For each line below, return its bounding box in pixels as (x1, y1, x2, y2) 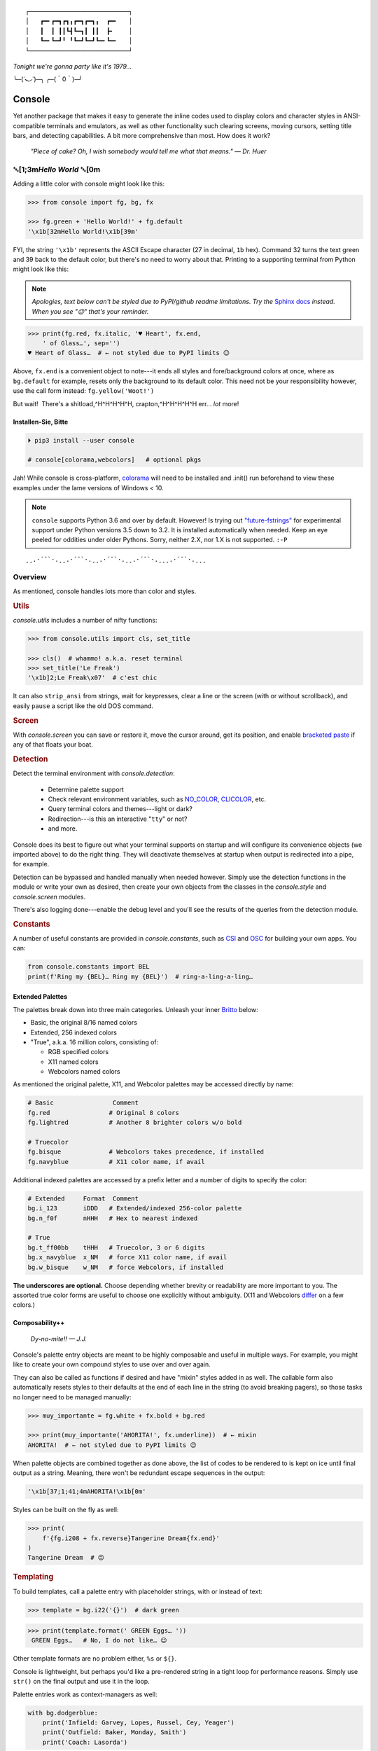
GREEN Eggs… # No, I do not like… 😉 (31, 1636, 167, 1645)
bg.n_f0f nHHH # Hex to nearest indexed (27, 1214, 198, 1222)
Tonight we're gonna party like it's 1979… (13, 62, 132, 70)
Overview (13, 572, 47, 582)
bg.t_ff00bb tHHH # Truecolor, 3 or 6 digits (27, 1243, 206, 1252)
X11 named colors (48, 1058, 99, 1066)
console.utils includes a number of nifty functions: (13, 616, 157, 624)
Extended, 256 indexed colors (30, 1028, 117, 1037)
